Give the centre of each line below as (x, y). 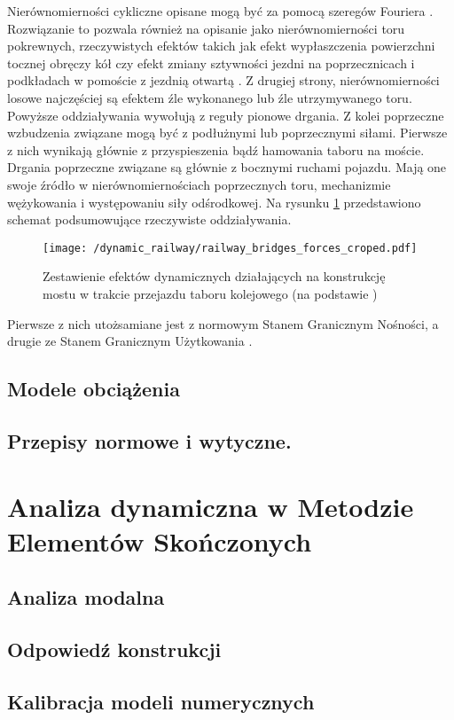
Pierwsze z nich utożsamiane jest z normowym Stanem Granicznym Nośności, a (223, 323)
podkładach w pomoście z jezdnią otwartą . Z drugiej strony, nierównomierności (223, 80)
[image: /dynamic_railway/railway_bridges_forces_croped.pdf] (230, 248)
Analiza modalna (86, 597)
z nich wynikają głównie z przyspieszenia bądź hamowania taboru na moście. (216, 149)
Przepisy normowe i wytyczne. (149, 440)
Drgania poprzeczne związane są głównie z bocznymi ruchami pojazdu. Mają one (227, 167)
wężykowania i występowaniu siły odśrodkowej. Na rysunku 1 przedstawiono (214, 202)
